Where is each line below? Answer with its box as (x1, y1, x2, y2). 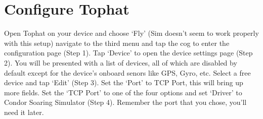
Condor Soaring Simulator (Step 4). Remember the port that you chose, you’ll (4, 97, 247, 107)
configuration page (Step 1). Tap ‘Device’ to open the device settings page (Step (4, 47, 253, 58)
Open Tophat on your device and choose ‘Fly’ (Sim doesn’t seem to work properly (4, 28, 259, 38)
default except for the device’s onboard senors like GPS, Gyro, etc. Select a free (4, 67, 251, 78)
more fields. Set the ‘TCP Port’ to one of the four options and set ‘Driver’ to (4, 87, 242, 97)
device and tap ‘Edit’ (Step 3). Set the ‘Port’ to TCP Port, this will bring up (4, 77, 243, 88)
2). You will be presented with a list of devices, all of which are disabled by (4, 57, 237, 68)
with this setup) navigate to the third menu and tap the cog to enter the (4, 37, 230, 48)
